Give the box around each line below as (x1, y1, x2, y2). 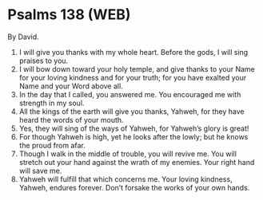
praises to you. (18, 56, 69, 65)
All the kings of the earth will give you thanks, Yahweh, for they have (18, 106, 245, 116)
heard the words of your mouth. (18, 115, 125, 124)
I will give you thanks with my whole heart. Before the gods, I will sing (18, 47, 249, 57)
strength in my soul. (18, 98, 85, 108)
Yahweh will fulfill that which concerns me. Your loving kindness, (18, 174, 233, 184)
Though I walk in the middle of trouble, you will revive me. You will (18, 149, 237, 159)
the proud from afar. (18, 140, 86, 150)
